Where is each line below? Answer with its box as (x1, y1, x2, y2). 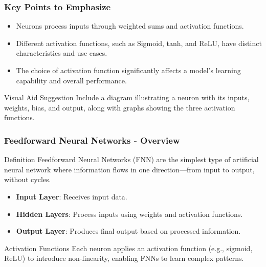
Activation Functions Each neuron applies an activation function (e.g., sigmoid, (4, 242, 253, 253)
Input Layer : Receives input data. (16, 191, 127, 202)
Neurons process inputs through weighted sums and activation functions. (16, 20, 244, 31)
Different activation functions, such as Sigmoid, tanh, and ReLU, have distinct (16, 37, 262, 48)
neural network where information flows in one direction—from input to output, (4, 164, 255, 174)
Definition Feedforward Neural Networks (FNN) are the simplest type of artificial (4, 154, 259, 165)
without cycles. (4, 174, 51, 185)
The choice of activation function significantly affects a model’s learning (16, 65, 241, 75)
